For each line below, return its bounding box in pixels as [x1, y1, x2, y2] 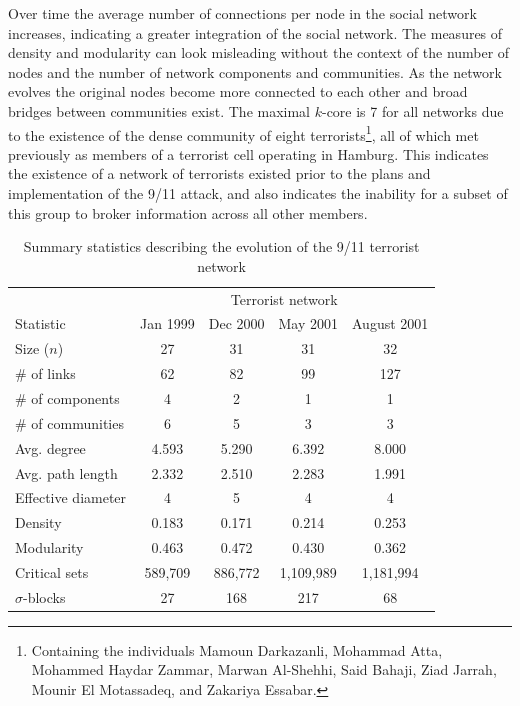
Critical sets [15, 561, 89, 582]
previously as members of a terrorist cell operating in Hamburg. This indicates [8, 143, 489, 164]
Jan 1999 [140, 313, 195, 334]
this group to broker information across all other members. [8, 202, 368, 223]
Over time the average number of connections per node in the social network [8, 3, 477, 23]
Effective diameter [15, 487, 127, 508]
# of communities [15, 412, 124, 433]
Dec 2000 [208, 313, 265, 334]
